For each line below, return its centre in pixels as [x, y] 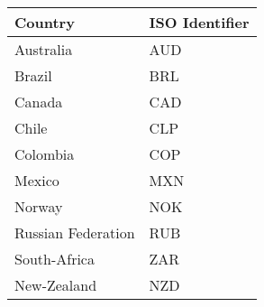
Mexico [37, 180]
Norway [39, 206]
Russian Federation [75, 233]
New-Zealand [56, 285]
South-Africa [55, 259]
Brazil [33, 75]
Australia [44, 49]
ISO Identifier [199, 22]
